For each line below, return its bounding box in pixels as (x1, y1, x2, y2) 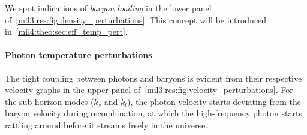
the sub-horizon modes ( (5, 95, 94, 107)
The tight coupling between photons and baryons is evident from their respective (5, 71, 302, 84)
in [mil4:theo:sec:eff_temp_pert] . (5, 25, 128, 38)
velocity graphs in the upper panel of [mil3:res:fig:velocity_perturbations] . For (5, 83, 293, 96)
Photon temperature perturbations (5, 49, 152, 61)
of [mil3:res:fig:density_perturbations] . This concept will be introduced (5, 13, 267, 26)
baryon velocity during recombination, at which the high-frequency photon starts (5, 107, 302, 119)
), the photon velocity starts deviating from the (127, 95, 301, 107)
